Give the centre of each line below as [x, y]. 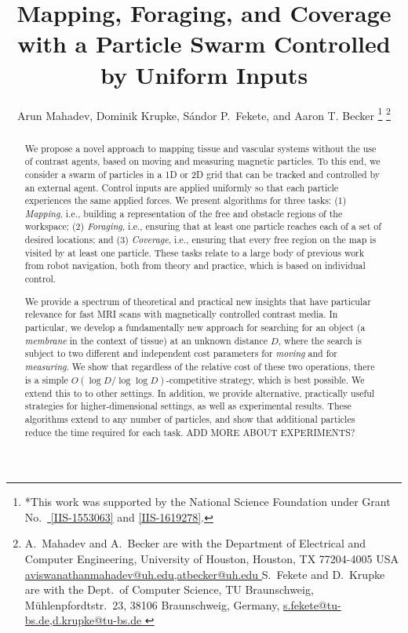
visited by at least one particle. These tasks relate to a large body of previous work [195, 252]
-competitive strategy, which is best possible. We [265, 379]
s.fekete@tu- [312, 604]
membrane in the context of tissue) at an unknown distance [146, 340]
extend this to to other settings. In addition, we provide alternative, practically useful [200, 393]
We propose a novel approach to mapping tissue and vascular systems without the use [200, 148]
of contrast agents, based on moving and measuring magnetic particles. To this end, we [202, 161]
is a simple [46, 379]
